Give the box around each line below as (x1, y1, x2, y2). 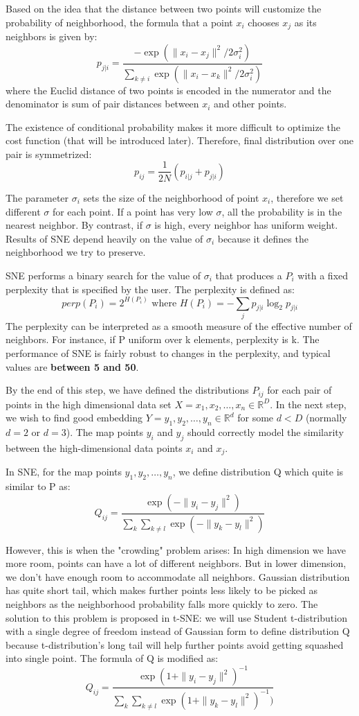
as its (294, 15, 317, 29)
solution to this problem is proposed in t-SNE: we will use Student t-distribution (6, 610, 347, 625)
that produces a (215, 268, 282, 282)
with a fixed (297, 268, 349, 282)
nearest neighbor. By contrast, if (6, 218, 143, 232)
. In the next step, (270, 396, 347, 411)
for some (237, 410, 274, 425)
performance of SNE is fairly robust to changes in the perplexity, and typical (6, 346, 331, 360)
